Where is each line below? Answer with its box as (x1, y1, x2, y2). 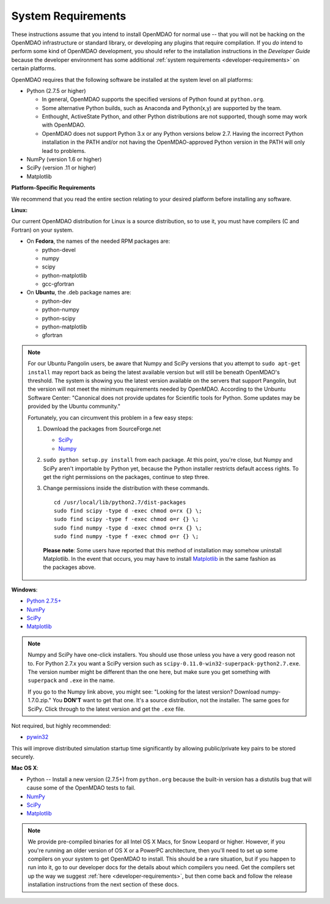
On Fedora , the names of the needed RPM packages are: (26, 237, 170, 245)
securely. (11, 753, 35, 761)
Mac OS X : (11, 765, 39, 772)
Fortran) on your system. (11, 226, 74, 234)
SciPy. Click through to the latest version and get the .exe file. (28, 705, 186, 713)
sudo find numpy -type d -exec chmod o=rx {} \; (54, 524, 202, 532)
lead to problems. (42, 147, 86, 154)
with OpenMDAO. (42, 121, 86, 128)
